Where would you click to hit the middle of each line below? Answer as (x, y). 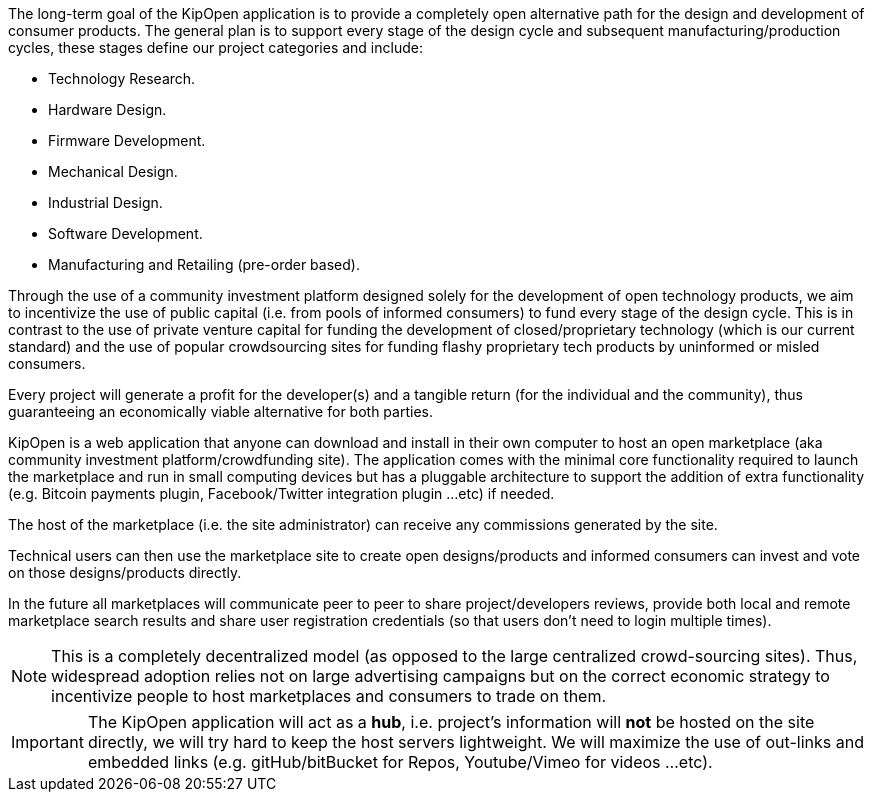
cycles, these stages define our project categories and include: (215, 47)
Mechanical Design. (113, 171)
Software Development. (125, 233)
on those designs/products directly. (125, 572)
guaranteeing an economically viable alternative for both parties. (220, 411)
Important (47, 742)
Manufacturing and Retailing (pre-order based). (204, 264)
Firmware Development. (127, 140)
